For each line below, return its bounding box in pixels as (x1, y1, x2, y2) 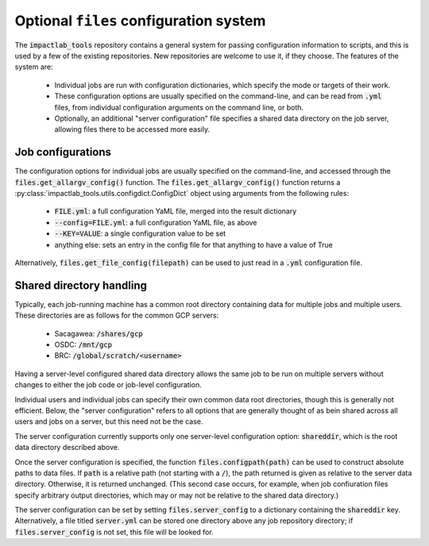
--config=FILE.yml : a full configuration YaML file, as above (54, 217, 257, 227)
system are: (14, 62, 53, 71)
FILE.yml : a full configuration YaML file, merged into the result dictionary (54, 206, 297, 216)
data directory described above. (14, 443, 120, 452)
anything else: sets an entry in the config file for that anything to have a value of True (54, 240, 333, 249)
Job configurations (14, 145, 111, 159)
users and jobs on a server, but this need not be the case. (14, 417, 203, 426)
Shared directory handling (14, 279, 147, 292)
